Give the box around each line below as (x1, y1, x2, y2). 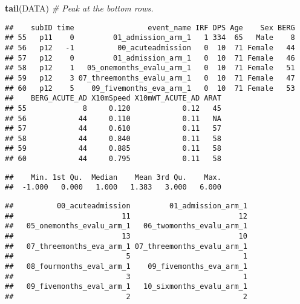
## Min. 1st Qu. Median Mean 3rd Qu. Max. (5, 173, 221, 182)
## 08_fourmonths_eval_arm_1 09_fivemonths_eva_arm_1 (5, 262, 247, 271)
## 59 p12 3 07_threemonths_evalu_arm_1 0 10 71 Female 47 (5, 73, 295, 82)
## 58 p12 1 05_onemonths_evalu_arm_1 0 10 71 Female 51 (5, 64, 295, 73)
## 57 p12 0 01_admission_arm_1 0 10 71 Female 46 (5, 53, 295, 62)
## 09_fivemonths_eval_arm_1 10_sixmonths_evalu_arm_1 (5, 282, 247, 291)
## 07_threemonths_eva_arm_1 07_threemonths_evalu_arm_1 (5, 242, 247, 251)
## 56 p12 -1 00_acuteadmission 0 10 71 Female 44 (5, 43, 295, 52)
